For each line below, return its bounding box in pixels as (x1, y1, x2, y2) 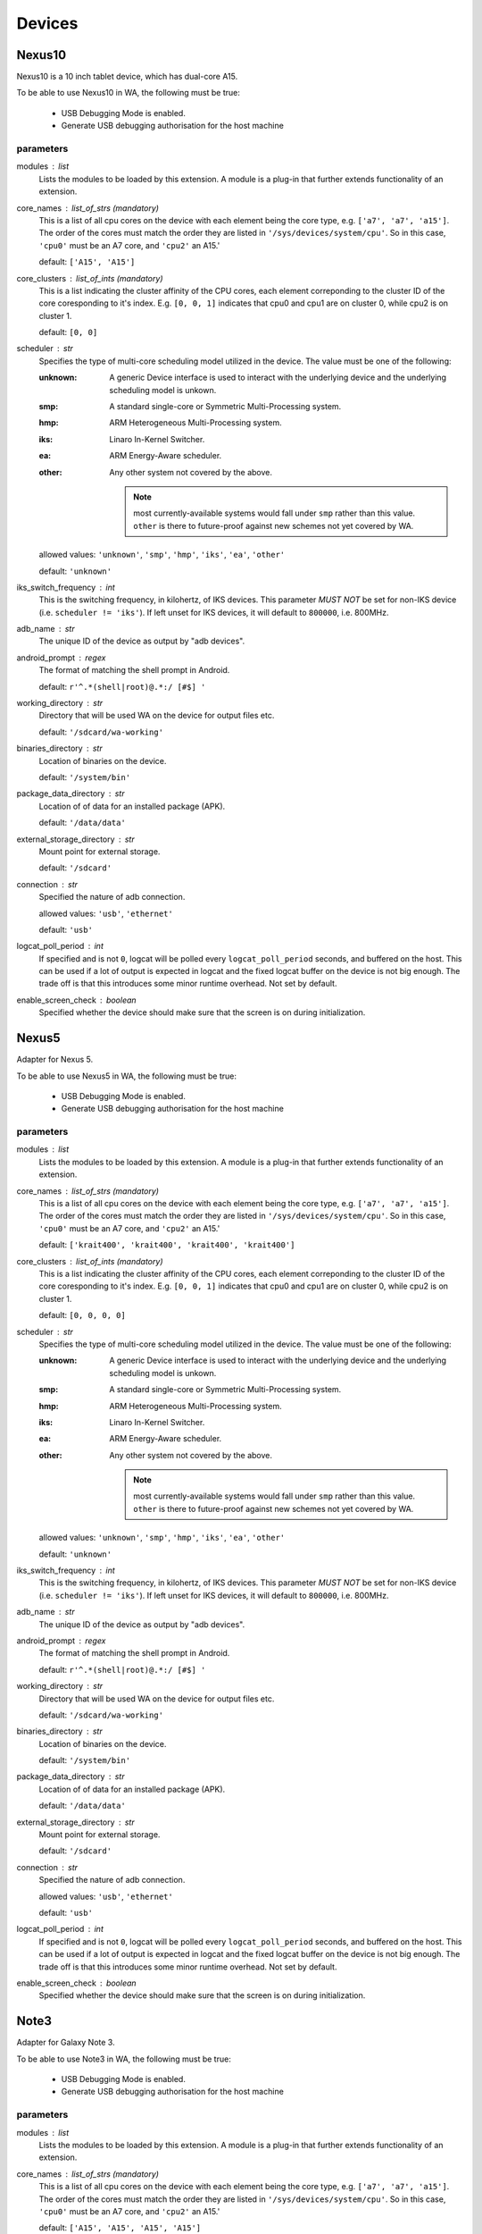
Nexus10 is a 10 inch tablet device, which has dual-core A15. (16, 71, 238, 82)
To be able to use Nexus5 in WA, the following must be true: (16, 1071, 237, 1081)
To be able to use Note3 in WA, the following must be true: (16, 2053, 231, 2064)
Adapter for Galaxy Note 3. (16, 2037, 115, 2048)
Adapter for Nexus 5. (16, 1054, 94, 1065)
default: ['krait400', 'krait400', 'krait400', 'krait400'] (38, 1239, 295, 1250)
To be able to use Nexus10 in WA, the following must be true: (16, 88, 240, 98)
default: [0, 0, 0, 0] (38, 1310, 127, 1321)
